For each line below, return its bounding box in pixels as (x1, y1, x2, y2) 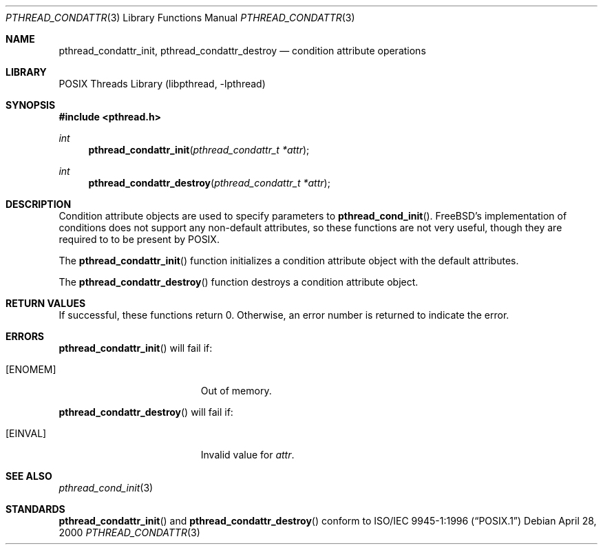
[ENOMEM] (6, 363, 56, 375)
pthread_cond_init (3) (59, 482, 154, 494)
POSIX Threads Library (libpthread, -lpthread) (59, 78, 266, 89)
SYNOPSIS (6, 99, 56, 111)
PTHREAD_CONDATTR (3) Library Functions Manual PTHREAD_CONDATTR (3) (6, 12, 355, 23)
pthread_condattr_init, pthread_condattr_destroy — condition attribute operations (59, 45, 426, 56)
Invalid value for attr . (200, 449, 295, 461)
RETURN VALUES (6, 297, 86, 309)
